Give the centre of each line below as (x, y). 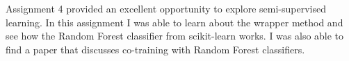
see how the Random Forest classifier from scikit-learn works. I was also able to (175, 36)
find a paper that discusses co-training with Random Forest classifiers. (155, 49)
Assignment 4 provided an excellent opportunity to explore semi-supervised (166, 8)
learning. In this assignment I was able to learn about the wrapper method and (174, 22)
